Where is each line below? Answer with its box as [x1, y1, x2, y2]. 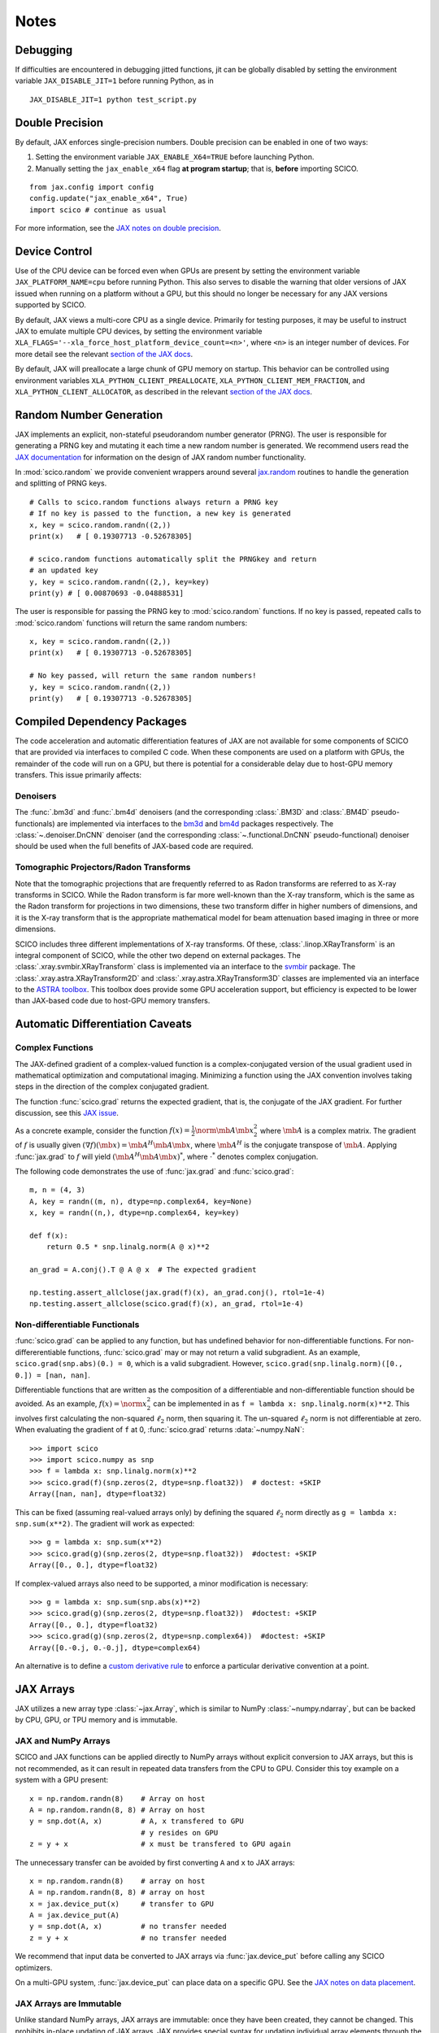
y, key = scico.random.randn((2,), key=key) [29, 577, 211, 586]
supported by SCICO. [15, 300, 87, 310]
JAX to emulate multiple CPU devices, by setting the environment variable [15, 326, 263, 336]
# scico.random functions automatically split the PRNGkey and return [29, 554, 317, 564]
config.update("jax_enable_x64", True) [29, 194, 189, 203]
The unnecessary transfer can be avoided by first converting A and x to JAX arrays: [15, 1857, 296, 1867]
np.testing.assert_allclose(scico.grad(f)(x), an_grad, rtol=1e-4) [29, 1299, 304, 1308]
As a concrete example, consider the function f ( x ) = [15, 1125, 190, 1135]
